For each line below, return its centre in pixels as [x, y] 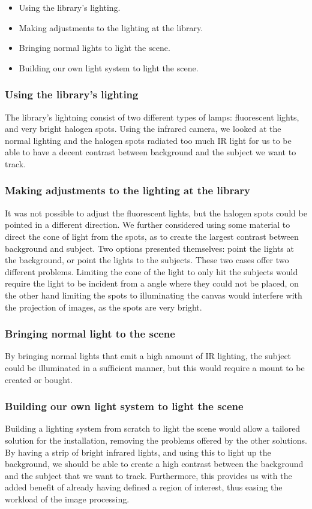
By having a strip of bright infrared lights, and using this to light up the [138, 452]
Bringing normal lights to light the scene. [94, 48]
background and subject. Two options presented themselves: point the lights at [149, 248]
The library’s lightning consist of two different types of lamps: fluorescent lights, [152, 117]
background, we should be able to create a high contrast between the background [154, 464]
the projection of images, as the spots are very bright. [103, 307]
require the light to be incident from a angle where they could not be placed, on [152, 283]
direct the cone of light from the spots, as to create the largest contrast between [152, 236]
